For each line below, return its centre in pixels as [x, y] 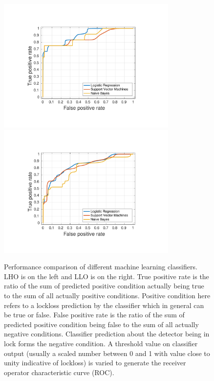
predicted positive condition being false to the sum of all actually [101, 324]
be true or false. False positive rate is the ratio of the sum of [94, 315]
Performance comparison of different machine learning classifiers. [101, 267]
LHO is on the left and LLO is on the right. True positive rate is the [107, 276]
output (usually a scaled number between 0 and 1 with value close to [107, 353]
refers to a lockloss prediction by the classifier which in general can [104, 305]
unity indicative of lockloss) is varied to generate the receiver [95, 363]
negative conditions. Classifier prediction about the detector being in [107, 334]
